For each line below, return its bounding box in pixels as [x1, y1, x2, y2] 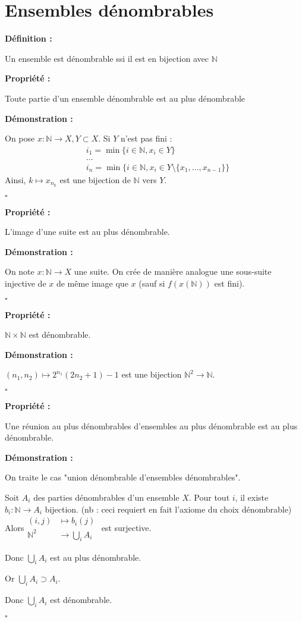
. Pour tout [188, 491, 230, 503]
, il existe [235, 491, 269, 503]
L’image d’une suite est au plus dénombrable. [5, 225, 170, 238]
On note [5, 265, 34, 278]
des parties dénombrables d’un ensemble [33, 491, 180, 503]
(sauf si [139, 277, 165, 290]
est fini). [214, 277, 245, 290]
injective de [5, 277, 46, 290]
